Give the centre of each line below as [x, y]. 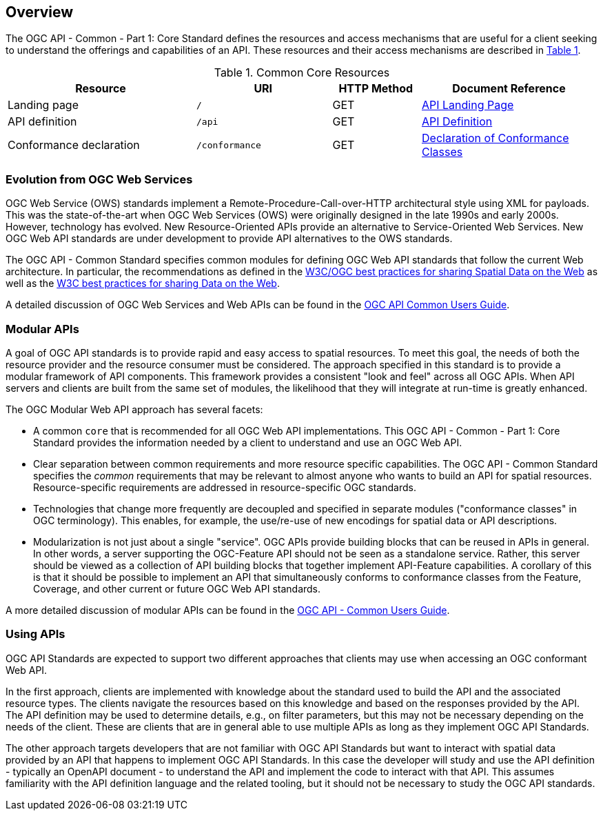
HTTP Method [376, 89]
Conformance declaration [74, 145]
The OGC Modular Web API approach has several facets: [134, 409]
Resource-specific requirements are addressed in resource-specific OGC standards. [225, 487]
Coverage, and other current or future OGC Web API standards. [177, 588]
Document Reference [509, 89]
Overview [40, 12]
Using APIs [35, 634]
